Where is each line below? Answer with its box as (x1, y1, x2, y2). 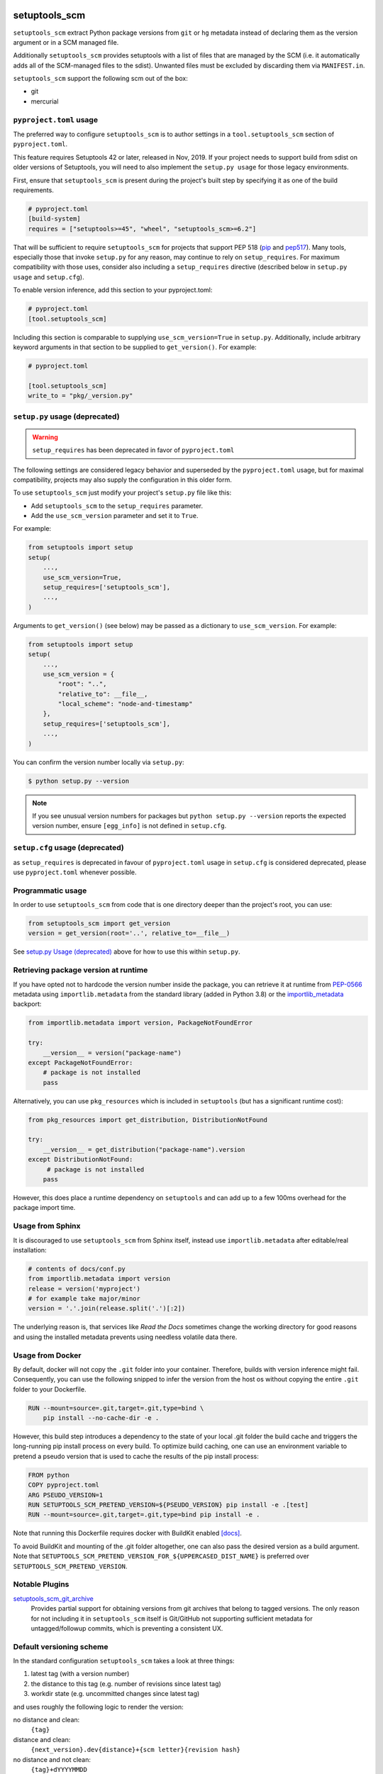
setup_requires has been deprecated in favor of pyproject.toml (32, 446, 235, 454)
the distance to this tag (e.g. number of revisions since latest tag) (30, 1679, 221, 1688)
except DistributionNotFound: (28, 1155, 133, 1164)
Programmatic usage (13, 886, 87, 896)
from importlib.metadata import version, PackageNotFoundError (28, 1019, 253, 1027)
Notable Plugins (13, 1580, 70, 1590)
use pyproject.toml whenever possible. (13, 868, 138, 876)
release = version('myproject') (28, 1284, 141, 1293)
